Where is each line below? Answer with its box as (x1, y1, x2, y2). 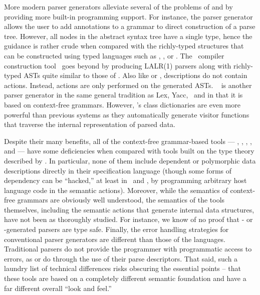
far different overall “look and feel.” (4, 282, 112, 293)
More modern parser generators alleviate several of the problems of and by (4, 1, 233, 11)
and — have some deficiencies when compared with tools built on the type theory (4, 145, 254, 156)
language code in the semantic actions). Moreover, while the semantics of (4, 184, 228, 195)
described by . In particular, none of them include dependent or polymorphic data (4, 155, 256, 165)
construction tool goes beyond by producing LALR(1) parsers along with (4, 60, 231, 70)
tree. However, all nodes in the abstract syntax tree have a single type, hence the (4, 30, 252, 41)
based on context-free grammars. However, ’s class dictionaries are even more (4, 99, 240, 109)
